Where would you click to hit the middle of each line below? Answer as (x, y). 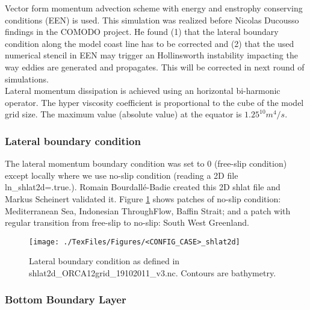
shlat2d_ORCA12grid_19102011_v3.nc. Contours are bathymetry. (153, 272)
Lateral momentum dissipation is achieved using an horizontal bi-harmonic (143, 91)
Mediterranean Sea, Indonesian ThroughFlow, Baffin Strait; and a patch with (148, 210)
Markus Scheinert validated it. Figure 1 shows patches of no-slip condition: (143, 198)
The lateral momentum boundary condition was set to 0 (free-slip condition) (146, 163)
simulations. (27, 79)
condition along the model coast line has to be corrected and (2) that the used (150, 43)
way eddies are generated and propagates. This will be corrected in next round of (155, 67)
